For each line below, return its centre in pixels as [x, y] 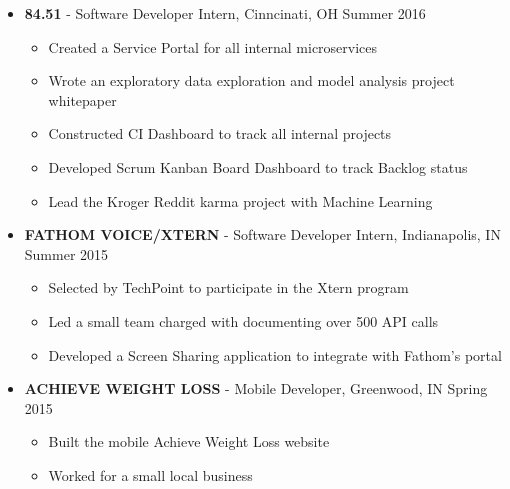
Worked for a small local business [150, 474]
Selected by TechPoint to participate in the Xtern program [228, 287]
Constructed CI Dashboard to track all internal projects [220, 133]
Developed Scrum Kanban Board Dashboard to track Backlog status [258, 166]
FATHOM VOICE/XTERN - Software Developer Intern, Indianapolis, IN [262, 234]
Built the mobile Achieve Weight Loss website [189, 441]
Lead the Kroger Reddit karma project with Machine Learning [240, 200]
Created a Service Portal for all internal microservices [213, 46]
